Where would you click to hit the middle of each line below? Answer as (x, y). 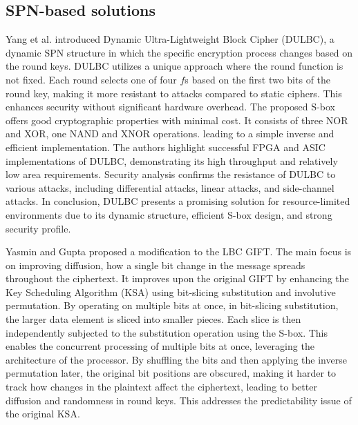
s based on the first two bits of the (258, 79)
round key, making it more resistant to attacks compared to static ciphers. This (174, 93)
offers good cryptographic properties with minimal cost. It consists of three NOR (177, 120)
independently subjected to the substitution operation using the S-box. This (167, 332)
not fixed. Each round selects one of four (91, 79)
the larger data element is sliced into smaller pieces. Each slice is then (153, 319)
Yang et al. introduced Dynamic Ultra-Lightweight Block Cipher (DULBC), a (170, 39)
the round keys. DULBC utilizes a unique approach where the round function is (175, 66)
